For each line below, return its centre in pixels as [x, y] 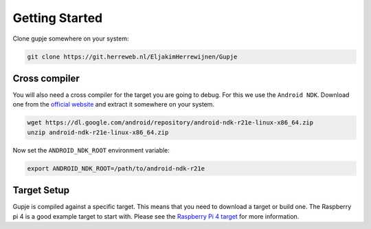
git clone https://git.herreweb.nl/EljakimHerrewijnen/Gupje [132, 56]
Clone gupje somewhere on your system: [71, 39]
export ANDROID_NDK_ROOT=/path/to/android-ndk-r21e [116, 168]
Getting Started [58, 18]
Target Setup [41, 190]
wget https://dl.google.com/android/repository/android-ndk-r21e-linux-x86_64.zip [170, 123]
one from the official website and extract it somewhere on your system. [114, 105]
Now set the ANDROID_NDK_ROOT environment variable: [91, 150]
